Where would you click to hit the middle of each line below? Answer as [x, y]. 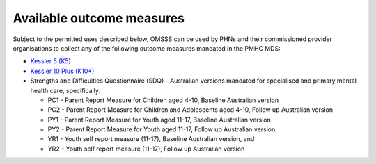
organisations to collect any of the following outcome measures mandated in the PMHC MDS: [147, 48]
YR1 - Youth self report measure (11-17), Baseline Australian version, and [151, 139]
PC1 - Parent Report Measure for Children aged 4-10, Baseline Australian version [163, 100]
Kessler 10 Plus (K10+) [62, 71]
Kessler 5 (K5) [50, 61]
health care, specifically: [65, 90]
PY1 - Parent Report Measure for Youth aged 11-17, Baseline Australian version [159, 120]
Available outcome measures [99, 18]
